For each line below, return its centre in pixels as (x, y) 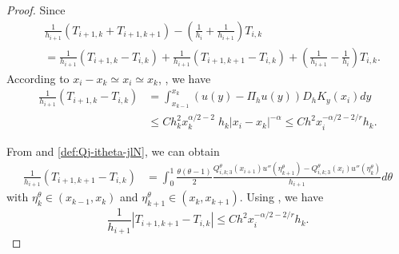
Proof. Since (36, 10)
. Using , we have (281, 197)
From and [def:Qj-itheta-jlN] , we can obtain (113, 151)
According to (38, 78)
